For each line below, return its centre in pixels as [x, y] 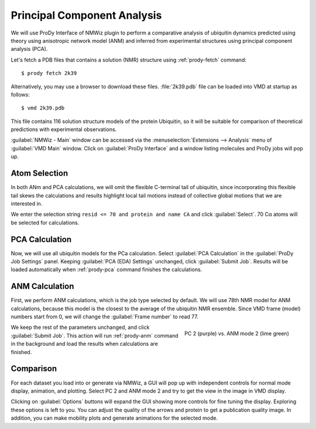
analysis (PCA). [29, 49]
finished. [21, 352]
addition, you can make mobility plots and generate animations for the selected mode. [114, 418]
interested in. [27, 203]
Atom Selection [39, 174]
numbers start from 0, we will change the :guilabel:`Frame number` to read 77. [104, 317]
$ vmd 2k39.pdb [43, 108]
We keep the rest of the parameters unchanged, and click [80, 327]
